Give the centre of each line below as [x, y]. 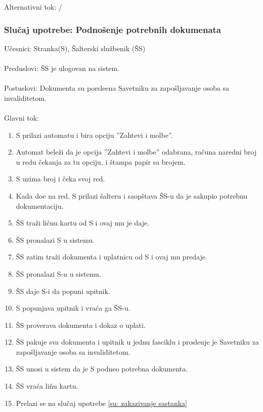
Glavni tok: [21, 117]
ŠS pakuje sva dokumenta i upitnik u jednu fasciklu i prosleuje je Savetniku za [138, 342]
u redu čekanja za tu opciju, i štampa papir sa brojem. [101, 161]
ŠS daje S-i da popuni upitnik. [63, 291]
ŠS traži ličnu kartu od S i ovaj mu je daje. [83, 223]
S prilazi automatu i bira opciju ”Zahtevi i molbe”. [94, 135]
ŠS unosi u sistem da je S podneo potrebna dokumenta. [102, 369]
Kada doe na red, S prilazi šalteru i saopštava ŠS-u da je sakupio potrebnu [132, 195]
